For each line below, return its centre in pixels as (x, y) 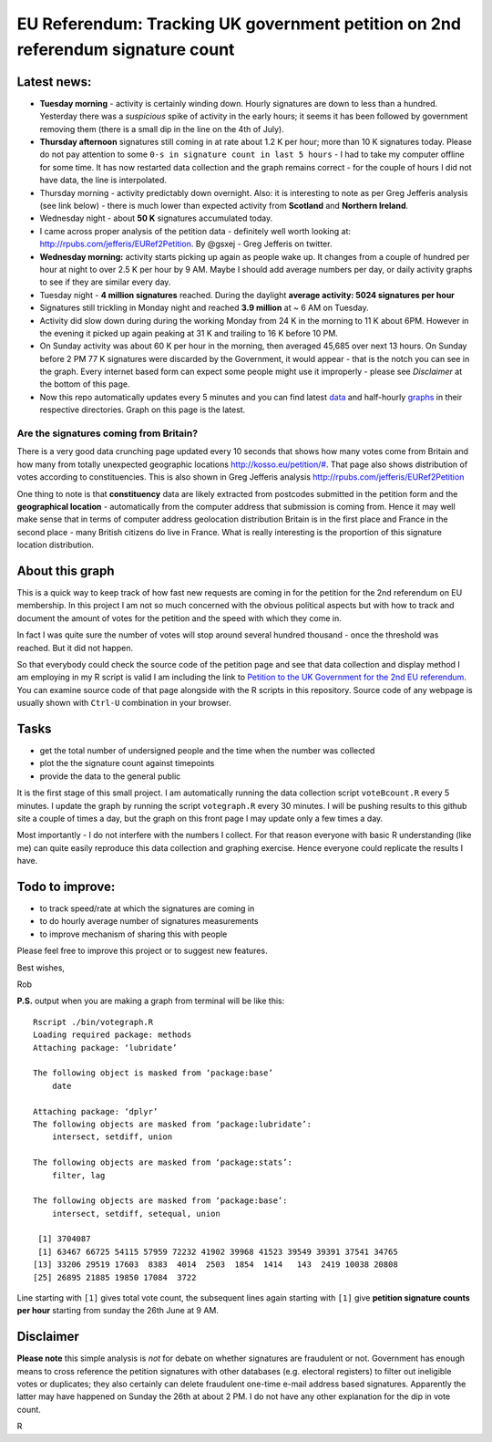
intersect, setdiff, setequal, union (136, 1214)
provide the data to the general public (110, 776)
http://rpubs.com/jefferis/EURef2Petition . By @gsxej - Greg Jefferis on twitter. (186, 244)
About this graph (66, 571)
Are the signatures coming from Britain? (108, 433)
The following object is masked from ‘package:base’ (153, 1073)
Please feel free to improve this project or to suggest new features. (142, 951)
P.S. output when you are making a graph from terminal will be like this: (151, 1001)
